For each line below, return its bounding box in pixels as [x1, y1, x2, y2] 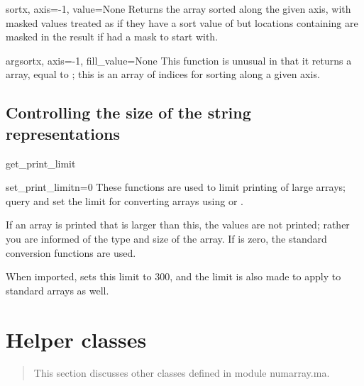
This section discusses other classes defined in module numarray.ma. [33, 365, 330, 380]
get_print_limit [6, 155, 76, 170]
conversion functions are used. [6, 245, 136, 260]
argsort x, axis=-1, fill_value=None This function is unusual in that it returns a [6, 53, 352, 67]
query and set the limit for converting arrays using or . [6, 193, 243, 208]
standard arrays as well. [6, 282, 109, 297]
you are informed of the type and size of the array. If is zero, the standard [6, 231, 327, 246]
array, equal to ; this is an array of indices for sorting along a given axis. [6, 67, 320, 82]
